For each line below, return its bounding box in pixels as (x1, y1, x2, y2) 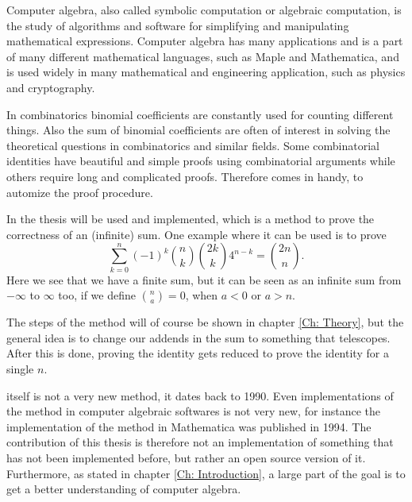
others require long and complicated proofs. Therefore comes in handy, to (6, 168, 364, 184)
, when (185, 287, 218, 303)
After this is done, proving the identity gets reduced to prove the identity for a (6, 345, 389, 361)
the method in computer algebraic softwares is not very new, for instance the (6, 403, 381, 419)
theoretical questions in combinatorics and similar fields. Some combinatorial (6, 137, 379, 153)
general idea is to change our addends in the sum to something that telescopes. (6, 329, 391, 346)
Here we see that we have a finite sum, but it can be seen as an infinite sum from (6, 271, 402, 288)
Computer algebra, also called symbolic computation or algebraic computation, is (6, 2, 402, 17)
